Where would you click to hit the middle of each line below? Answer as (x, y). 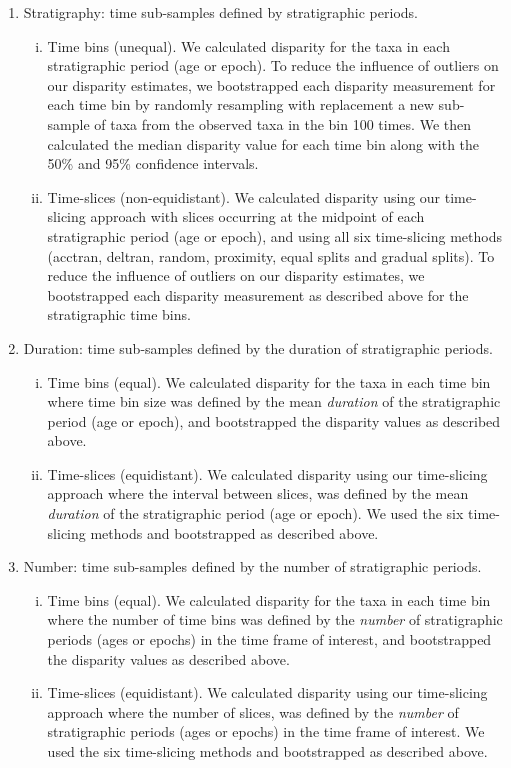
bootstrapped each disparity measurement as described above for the (258, 294)
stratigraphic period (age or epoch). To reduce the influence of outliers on (273, 65)
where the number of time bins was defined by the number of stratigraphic (275, 619)
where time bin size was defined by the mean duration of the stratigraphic (274, 401)
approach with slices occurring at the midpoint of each (257, 216)
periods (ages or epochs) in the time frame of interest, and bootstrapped (269, 639)
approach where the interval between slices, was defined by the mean (258, 493)
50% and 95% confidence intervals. (153, 163)
